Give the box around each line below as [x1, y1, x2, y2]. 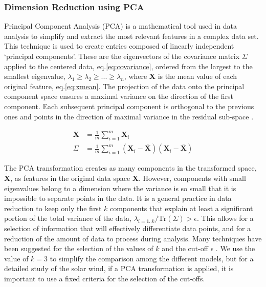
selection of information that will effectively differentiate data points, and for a [4, 223, 251, 234]
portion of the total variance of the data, [4, 213, 131, 223]
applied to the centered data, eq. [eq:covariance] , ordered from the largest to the [4, 60, 253, 71]
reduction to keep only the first [4, 202, 102, 213]
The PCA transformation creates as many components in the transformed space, [4, 162, 257, 173]
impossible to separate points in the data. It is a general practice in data [4, 193, 232, 203]
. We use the [215, 243, 255, 254]
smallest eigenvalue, [4, 71, 65, 81]
